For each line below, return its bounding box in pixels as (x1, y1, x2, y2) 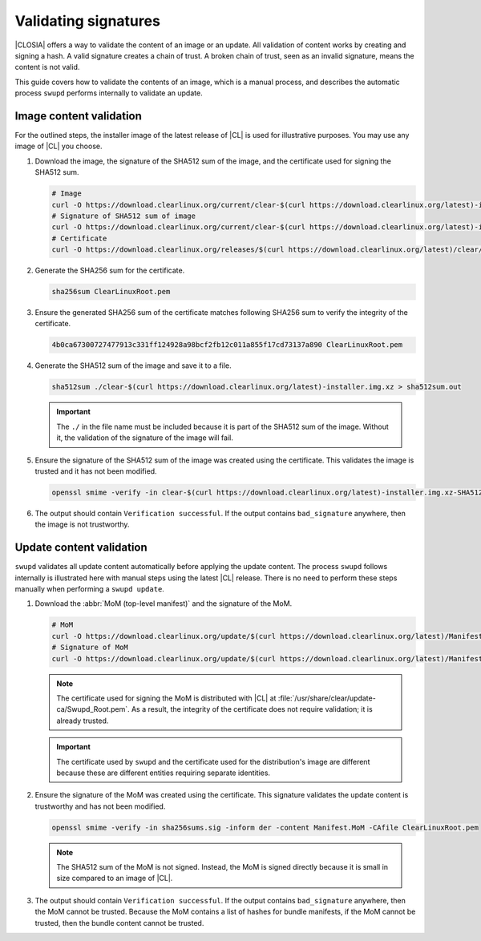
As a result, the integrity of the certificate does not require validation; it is (131, 705, 373, 714)
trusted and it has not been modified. (34, 466, 157, 476)
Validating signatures (14, 12, 160, 30)
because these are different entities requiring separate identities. (56, 768, 271, 777)
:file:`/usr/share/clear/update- (277, 693, 376, 703)
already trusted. (56, 716, 109, 725)
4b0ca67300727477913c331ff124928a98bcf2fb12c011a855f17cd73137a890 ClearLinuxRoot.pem (51, 341, 403, 349)
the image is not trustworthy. (34, 519, 130, 529)
